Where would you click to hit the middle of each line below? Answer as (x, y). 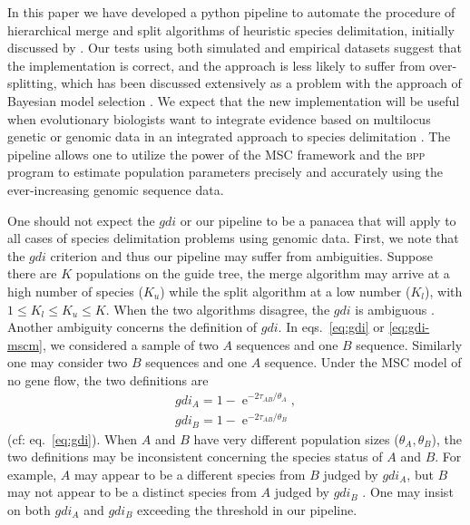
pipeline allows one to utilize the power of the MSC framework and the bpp (216, 154)
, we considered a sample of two (130, 344)
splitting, (32, 83)
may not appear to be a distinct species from (132, 492)
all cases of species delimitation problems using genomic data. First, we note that (233, 238)
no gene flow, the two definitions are (108, 379)
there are (32, 273)
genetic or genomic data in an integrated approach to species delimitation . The (229, 136)
